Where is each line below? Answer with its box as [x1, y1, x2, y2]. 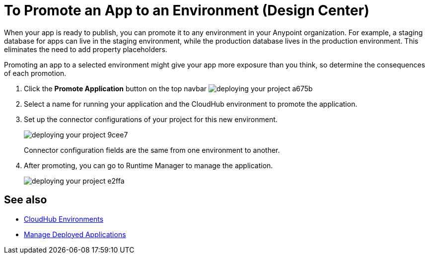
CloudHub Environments [24, 214, 104, 223]
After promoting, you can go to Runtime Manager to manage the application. [24, 161, 273, 170]
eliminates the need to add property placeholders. [4, 45, 167, 54]
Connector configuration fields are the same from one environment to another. [24, 145, 280, 154]
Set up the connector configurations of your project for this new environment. [24, 115, 278, 124]
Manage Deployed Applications [24, 230, 126, 239]
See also [4, 193, 47, 206]
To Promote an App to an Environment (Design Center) [4, 2, 369, 19]
